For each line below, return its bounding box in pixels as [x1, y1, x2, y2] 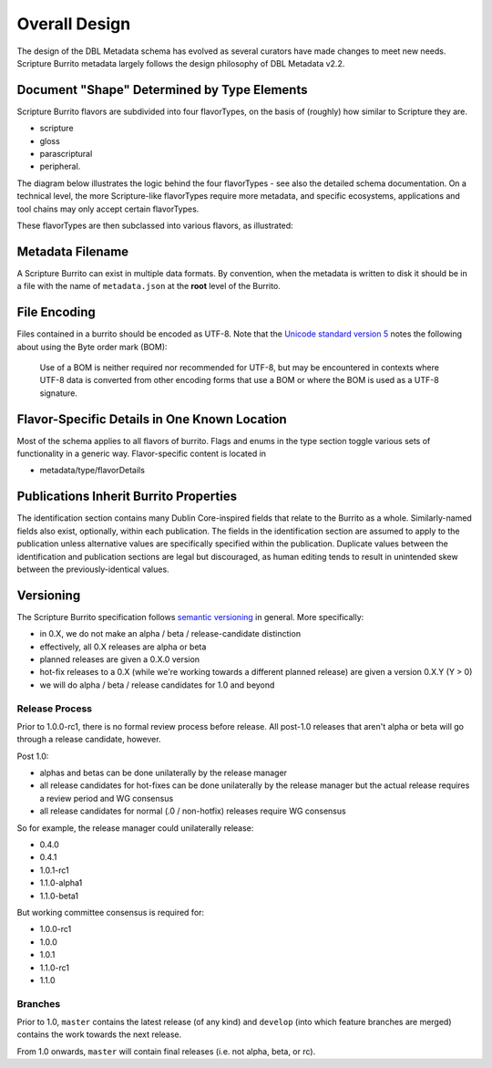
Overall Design [16, 14, 131, 34]
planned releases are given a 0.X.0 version [39, 653, 200, 665]
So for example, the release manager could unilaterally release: [16, 822, 254, 834]
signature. [39, 388, 77, 399]
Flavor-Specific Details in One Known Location [16, 411, 287, 427]
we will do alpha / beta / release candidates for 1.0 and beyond [39, 679, 275, 690]
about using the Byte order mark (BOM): [16, 341, 168, 352]
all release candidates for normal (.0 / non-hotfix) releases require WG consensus [39, 805, 346, 816]
